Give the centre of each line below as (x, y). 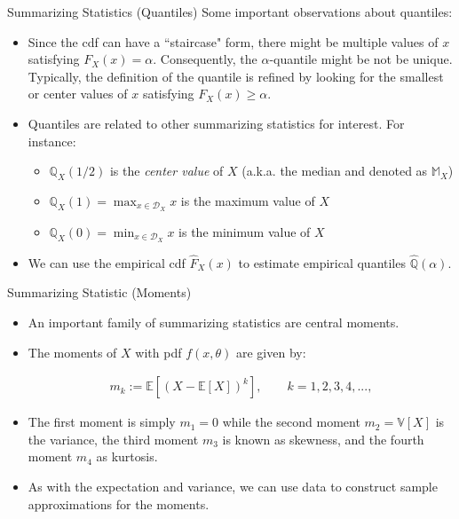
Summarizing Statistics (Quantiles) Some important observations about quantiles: (230, 12)
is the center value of (166, 171)
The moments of (72, 352)
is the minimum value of (245, 231)
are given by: (271, 352)
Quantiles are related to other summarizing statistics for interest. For (216, 123)
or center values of (78, 94)
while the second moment (291, 422)
